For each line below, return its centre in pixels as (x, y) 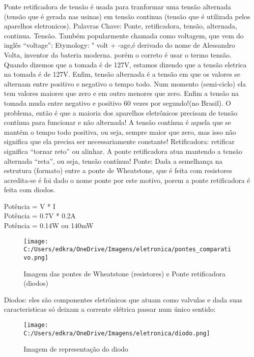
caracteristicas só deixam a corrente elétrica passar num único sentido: (110, 309)
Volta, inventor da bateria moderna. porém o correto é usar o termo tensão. (118, 54)
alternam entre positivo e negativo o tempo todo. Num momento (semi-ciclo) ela (125, 83)
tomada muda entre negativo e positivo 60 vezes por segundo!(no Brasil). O (118, 103)
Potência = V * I (30, 206)
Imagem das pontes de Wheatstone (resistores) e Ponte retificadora (125, 273)
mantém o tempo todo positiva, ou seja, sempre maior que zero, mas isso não (120, 132)
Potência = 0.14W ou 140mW (49, 225)
